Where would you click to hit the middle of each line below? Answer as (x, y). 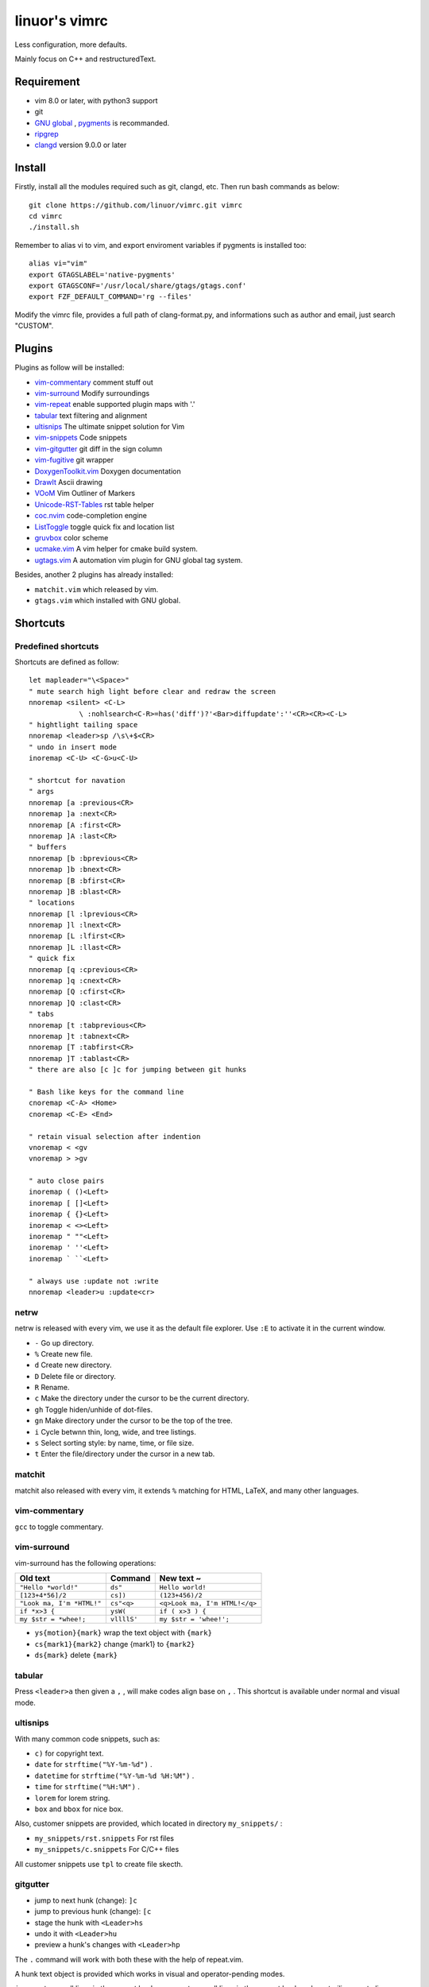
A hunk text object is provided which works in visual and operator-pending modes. (150, 1974)
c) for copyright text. (69, 1753)
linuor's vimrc (62, 21)
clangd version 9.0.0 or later (81, 145)
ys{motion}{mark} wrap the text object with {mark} (123, 1633)
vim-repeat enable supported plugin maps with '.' (115, 405)
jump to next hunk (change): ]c (86, 1900)
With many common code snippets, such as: (87, 1739)
